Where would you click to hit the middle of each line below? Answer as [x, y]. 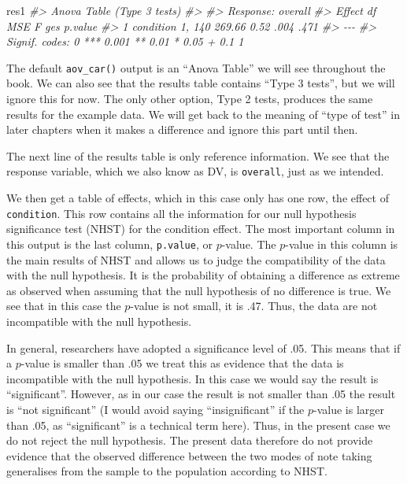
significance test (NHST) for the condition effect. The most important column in [201, 229]
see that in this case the [64, 306]
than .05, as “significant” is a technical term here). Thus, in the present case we [198, 425]
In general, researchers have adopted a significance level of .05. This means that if [203, 347]
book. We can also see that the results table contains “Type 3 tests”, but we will [201, 83]
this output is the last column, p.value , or [109, 244]
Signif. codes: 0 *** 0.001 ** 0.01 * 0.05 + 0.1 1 [125, 41]
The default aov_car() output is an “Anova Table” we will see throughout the [196, 67]
